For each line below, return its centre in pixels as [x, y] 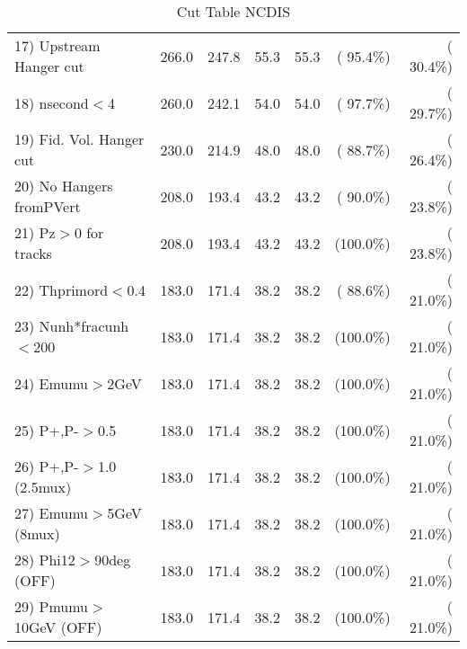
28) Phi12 [45, 560]
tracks [33, 253]
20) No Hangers [64, 186]
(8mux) [37, 533]
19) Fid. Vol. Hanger [79, 139]
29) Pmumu [52, 606]
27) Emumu [52, 513]
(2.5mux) [43, 487]
